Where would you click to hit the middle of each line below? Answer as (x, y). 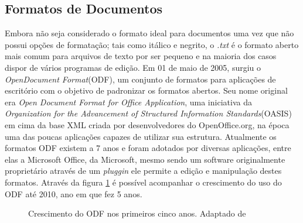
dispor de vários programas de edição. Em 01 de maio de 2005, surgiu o (133, 67)
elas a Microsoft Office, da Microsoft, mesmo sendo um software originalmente (145, 159)
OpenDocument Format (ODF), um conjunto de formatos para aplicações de (140, 79)
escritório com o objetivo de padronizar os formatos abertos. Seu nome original (146, 90)
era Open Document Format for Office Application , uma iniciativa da (128, 102)
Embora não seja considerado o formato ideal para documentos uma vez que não (149, 33)
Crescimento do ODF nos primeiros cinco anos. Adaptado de (137, 213)
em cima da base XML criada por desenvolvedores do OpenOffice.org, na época (147, 124)
